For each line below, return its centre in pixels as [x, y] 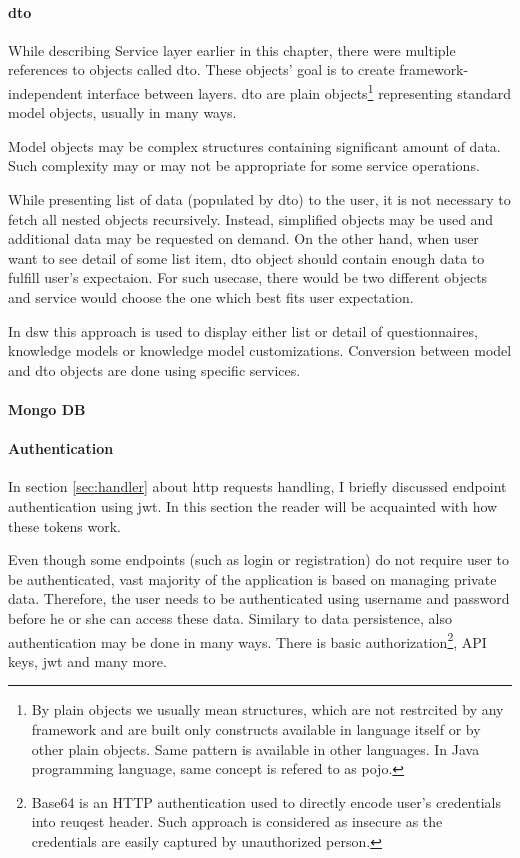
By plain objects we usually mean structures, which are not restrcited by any [267, 709]
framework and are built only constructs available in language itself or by [256, 728]
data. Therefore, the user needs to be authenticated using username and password [259, 598]
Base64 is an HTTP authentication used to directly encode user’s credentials [266, 801]
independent [45, 92]
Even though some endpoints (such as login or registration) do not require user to [259, 559]
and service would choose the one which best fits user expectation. [211, 296]
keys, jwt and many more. [87, 660]
